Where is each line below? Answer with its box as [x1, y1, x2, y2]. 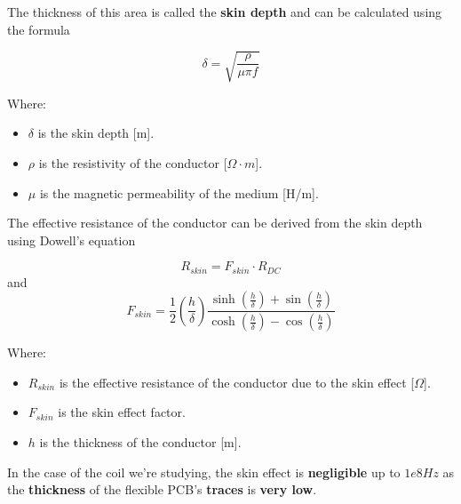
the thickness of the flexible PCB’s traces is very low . [7, 480, 317, 499]
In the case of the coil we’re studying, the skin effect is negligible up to [7, 462, 401, 481]
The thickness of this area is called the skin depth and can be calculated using [7, 3, 442, 20]
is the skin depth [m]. [37, 124, 155, 142]
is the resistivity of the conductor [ [38, 153, 227, 172]
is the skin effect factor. [58, 403, 186, 421]
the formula [7, 20, 70, 38]
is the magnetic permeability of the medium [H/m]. [39, 183, 319, 202]
